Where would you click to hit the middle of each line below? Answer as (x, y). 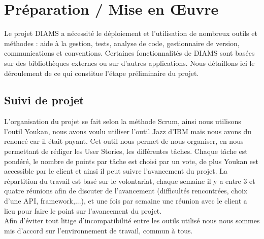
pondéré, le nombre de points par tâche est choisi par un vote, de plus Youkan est (131, 161)
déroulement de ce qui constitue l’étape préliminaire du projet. (102, 73)
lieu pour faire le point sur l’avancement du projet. (83, 210)
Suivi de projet (44, 100)
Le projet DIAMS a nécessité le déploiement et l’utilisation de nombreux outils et (131, 33)
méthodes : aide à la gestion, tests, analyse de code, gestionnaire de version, (122, 43)
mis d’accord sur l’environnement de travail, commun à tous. (98, 230)
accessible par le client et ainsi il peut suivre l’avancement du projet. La (116, 171)
